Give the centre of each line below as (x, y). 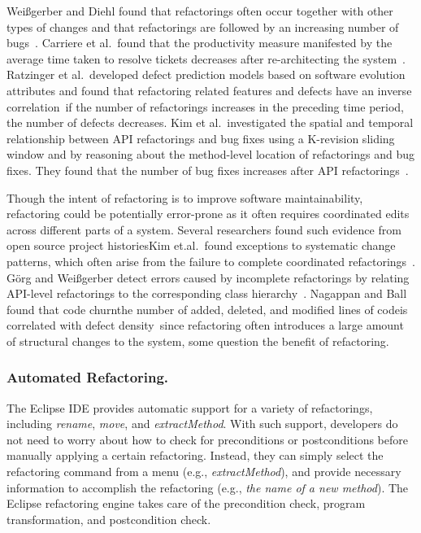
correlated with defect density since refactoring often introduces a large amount (205, 325)
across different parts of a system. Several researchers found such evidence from (204, 229)
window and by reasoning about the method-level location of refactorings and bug (210, 154)
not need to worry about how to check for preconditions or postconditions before (207, 439)
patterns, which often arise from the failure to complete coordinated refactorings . (211, 261)
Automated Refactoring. (88, 377)
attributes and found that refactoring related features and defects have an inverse (209, 90)
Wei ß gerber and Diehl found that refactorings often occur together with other (200, 11)
